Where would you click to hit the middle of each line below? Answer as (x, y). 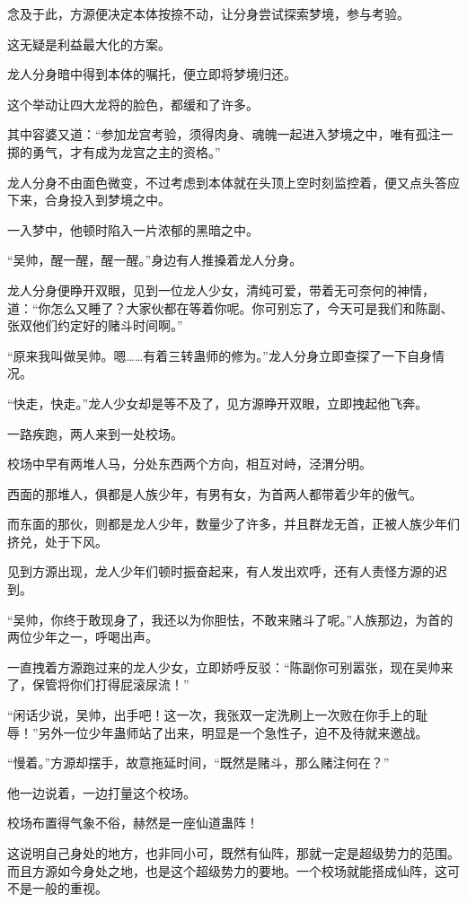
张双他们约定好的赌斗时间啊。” (95, 325)
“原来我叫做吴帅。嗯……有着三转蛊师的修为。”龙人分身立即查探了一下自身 (220, 355)
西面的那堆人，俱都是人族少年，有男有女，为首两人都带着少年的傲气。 (215, 493)
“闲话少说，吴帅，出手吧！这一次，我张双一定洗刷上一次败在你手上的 (211, 715)
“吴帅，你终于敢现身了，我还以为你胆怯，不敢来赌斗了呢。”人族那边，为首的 (230, 619)
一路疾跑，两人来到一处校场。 (95, 433)
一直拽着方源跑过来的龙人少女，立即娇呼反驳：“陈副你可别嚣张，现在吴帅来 (230, 666)
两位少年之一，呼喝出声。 (83, 637)
